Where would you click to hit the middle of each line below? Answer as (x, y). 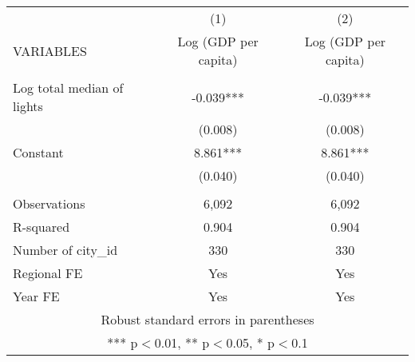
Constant (38, 152)
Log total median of (68, 88)
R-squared (41, 227)
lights (28, 106)
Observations (49, 203)
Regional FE (48, 273)
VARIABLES (50, 50)
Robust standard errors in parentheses (207, 319)
